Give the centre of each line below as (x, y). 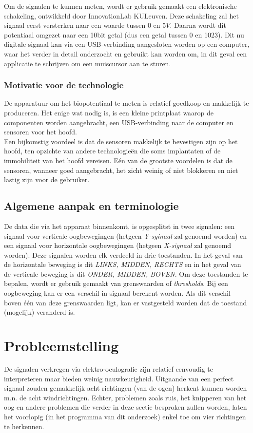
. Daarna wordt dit (198, 25)
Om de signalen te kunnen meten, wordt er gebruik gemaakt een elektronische (120, 6)
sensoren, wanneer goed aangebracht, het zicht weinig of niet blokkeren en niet (121, 170)
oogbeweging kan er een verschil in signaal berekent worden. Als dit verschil (117, 293)
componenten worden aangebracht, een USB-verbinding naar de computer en (119, 122)
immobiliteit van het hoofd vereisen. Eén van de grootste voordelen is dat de (118, 160)
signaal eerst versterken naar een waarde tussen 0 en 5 (85, 25)
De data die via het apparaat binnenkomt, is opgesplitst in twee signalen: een (119, 226)
